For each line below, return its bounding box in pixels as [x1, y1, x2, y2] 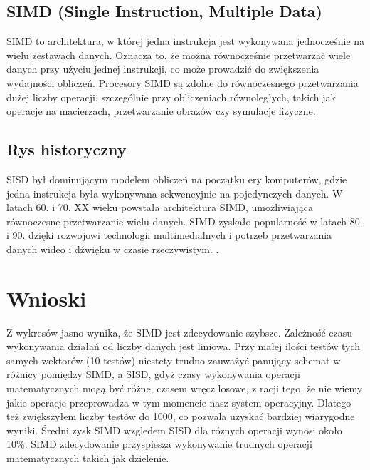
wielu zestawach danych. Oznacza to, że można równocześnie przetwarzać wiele [6, 47, 351, 62]
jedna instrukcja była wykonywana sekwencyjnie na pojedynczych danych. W [6, 185, 343, 200]
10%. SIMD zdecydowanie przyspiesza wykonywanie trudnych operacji [6, 436, 312, 451]
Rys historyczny [6, 138, 127, 160]
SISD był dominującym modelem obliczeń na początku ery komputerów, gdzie [6, 171, 347, 186]
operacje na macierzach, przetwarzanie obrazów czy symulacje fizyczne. [6, 103, 316, 118]
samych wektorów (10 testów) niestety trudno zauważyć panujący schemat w [6, 352, 341, 367]
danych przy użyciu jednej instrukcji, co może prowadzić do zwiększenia [6, 61, 319, 76]
